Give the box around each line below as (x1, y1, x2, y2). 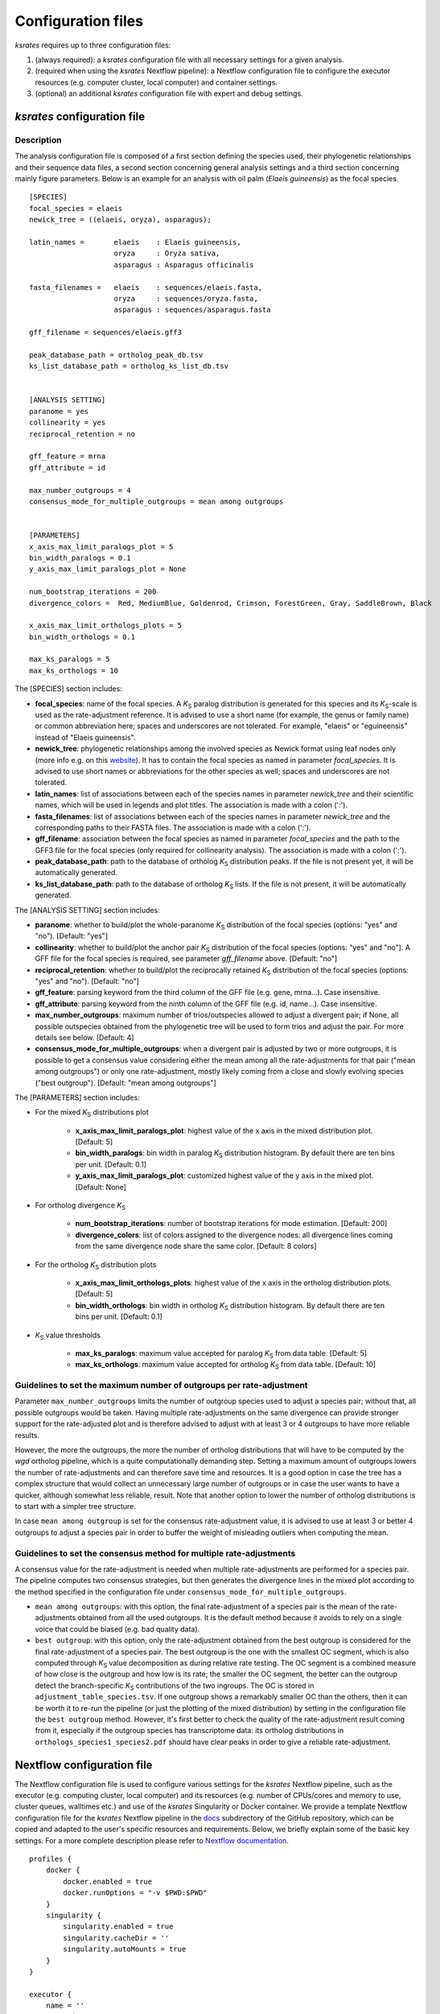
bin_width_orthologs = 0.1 (29, 632, 136, 641)
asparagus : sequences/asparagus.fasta (113, 305, 271, 314)
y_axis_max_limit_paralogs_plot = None (29, 565, 187, 574)
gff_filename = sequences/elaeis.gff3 (29, 328, 183, 338)
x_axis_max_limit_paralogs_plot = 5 (29, 542, 174, 551)
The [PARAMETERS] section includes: (14, 1092, 140, 1102)
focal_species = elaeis (29, 204, 123, 213)
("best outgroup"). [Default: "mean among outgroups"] (35, 1078, 216, 1088)
